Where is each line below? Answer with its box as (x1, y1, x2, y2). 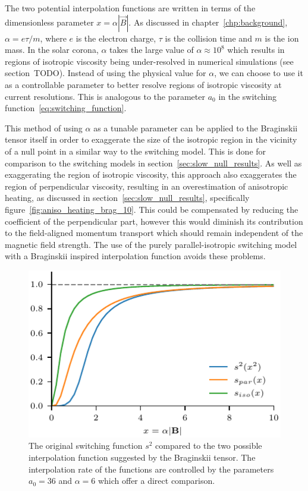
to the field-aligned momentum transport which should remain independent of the (5, 226, 303, 239)
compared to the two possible (155, 439, 262, 452)
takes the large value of (109, 43, 194, 56)
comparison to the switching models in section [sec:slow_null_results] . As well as (5, 156, 302, 169)
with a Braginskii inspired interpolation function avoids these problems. (5, 250, 266, 262)
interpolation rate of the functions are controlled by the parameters (29, 462, 274, 475)
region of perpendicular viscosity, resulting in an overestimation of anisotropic (5, 180, 288, 192)
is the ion (265, 32, 299, 44)
